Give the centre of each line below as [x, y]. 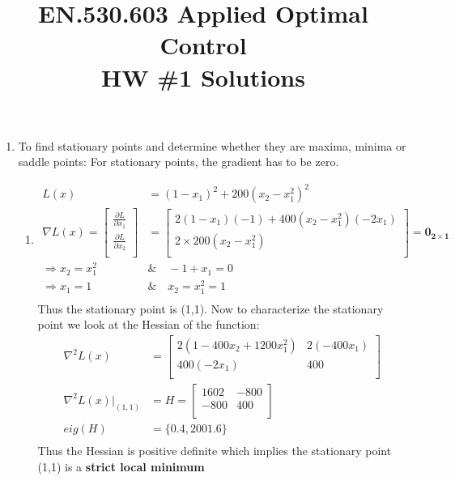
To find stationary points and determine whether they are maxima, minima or [212, 145]
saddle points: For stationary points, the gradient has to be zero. [179, 162]
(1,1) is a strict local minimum [121, 466]
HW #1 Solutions [203, 77]
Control [203, 45]
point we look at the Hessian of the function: [149, 324]
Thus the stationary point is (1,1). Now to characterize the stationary [210, 308]
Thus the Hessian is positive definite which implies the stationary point [215, 451]
